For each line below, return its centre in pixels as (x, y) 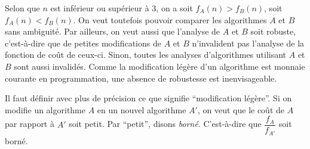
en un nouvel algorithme (142, 109)
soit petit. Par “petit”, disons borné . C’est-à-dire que (165, 124)
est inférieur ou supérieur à (100, 8)
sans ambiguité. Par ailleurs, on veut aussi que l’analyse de (113, 31)
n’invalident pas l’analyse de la (248, 43)
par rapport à (30, 124)
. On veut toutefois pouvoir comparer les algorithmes (170, 19)
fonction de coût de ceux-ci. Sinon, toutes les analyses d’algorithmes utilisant (146, 55)
